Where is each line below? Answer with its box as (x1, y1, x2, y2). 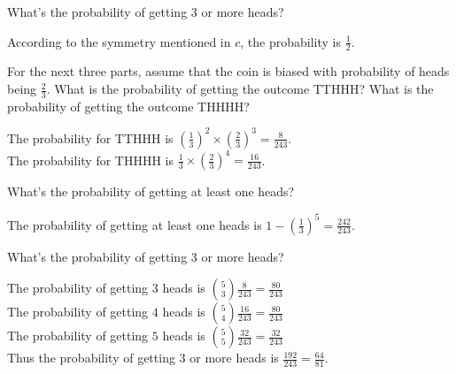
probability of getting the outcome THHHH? (7, 96, 250, 115)
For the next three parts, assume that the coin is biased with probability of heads (7, 62, 450, 80)
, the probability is (240, 32, 341, 50)
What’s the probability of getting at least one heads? (7, 182, 295, 201)
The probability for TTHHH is (7, 128, 174, 147)
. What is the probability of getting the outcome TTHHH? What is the (46, 80, 434, 98)
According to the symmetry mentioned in (7, 32, 231, 50)
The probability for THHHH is (7, 150, 174, 169)
